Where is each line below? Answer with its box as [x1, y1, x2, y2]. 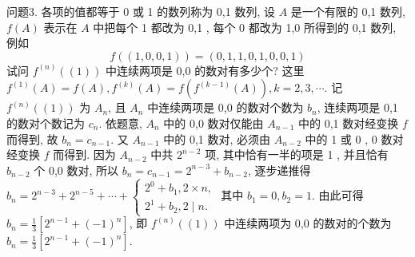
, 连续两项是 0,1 [317, 99, 398, 116]
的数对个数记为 [6, 114, 85, 131]
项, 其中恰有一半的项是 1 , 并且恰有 [205, 146, 389, 163]
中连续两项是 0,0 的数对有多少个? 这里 [105, 61, 305, 78]
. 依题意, [98, 114, 142, 131]
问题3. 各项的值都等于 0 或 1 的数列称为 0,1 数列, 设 [6, 3, 275, 19]
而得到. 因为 [53, 146, 116, 163]
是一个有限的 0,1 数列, [290, 3, 405, 19]
